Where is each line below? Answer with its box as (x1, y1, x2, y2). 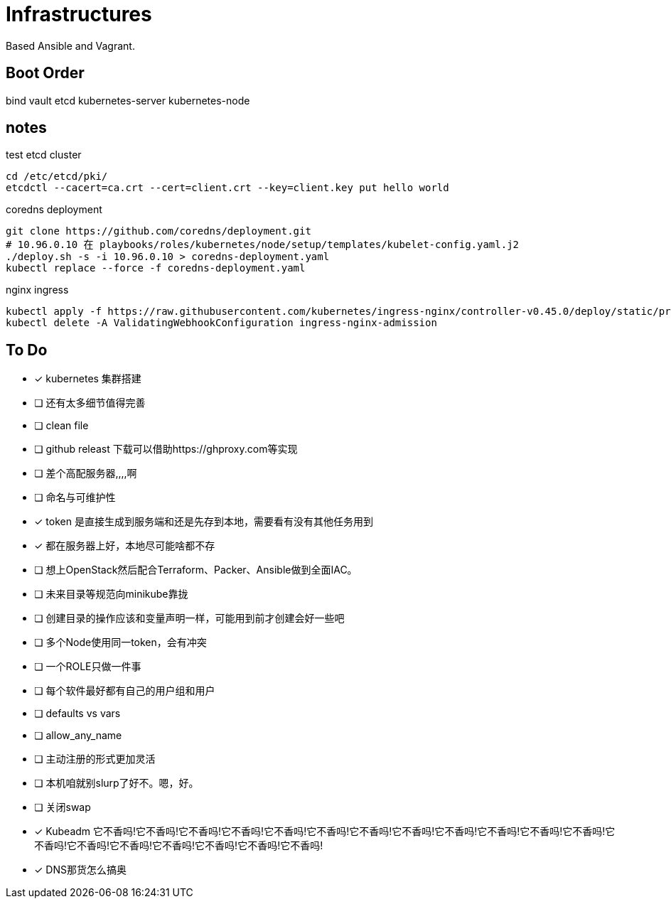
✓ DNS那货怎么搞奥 (34, 863, 127, 876)
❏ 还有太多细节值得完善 (34, 397, 146, 409)
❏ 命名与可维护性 (34, 491, 116, 504)
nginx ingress (6, 284, 69, 296)
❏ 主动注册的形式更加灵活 (34, 753, 156, 765)
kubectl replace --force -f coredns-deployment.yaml (6, 262, 306, 274)
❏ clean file (34, 419, 89, 432)
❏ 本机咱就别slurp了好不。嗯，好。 (34, 777, 199, 790)
